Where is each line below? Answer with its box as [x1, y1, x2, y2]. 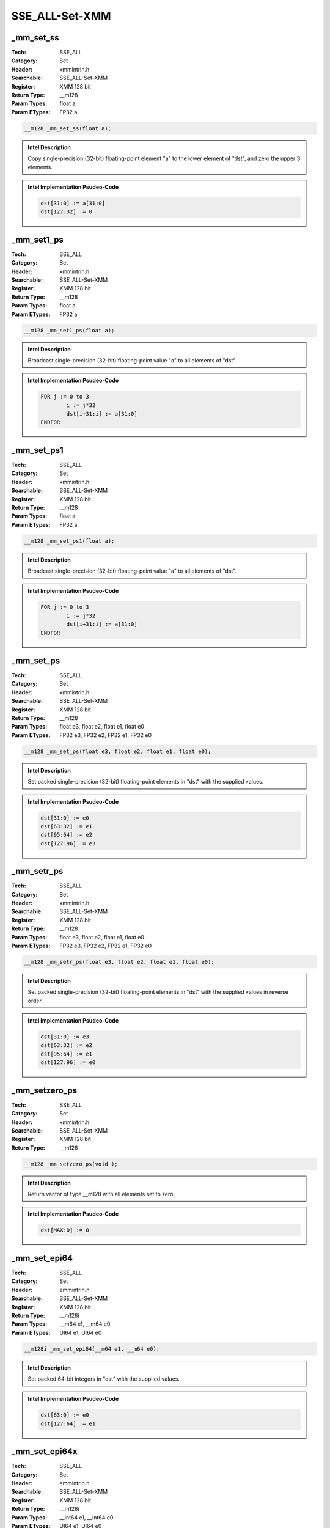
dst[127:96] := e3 [40, 840, 96, 847]
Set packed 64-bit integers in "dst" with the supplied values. [28, 1375, 180, 1383]
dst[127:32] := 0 [40, 208, 93, 215]
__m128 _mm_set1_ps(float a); [24, 327, 115, 334]
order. [28, 997, 43, 1004]
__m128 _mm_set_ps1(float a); [24, 537, 115, 544]
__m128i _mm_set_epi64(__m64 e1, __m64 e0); [24, 1345, 160, 1352]
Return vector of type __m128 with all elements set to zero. [28, 1191, 175, 1198]
